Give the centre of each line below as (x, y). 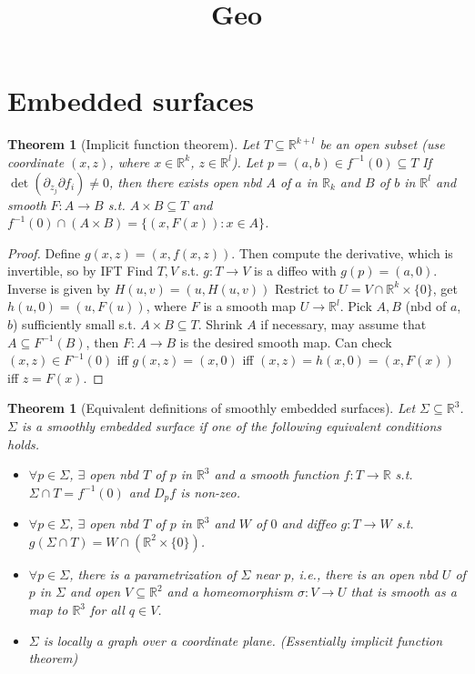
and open (95, 592)
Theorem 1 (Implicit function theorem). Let (133, 144)
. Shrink (220, 324)
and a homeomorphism (230, 592)
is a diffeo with (295, 271)
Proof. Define (44, 252)
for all (107, 610)
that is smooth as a (404, 592)
